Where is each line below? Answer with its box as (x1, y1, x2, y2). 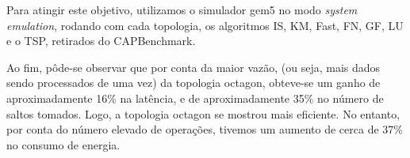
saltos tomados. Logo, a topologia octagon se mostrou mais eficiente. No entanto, (6, 105, 400, 122)
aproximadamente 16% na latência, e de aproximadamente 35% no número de (6, 89, 384, 106)
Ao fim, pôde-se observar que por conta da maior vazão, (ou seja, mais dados (6, 58, 381, 75)
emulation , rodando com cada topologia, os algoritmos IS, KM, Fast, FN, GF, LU (6, 17, 404, 33)
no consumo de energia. (6, 136, 121, 152)
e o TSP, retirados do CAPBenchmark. (6, 32, 196, 49)
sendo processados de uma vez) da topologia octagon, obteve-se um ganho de (6, 74, 381, 91)
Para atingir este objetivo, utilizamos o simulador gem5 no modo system (6, 2, 358, 17)
